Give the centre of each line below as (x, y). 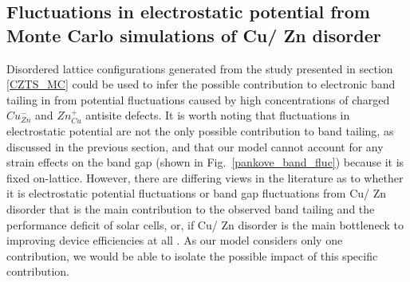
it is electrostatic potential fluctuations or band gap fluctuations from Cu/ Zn (197, 193)
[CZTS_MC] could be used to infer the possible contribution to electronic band (201, 84)
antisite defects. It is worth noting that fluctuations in (218, 115)
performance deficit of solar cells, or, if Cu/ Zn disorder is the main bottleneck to (205, 224)
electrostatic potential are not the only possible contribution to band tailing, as (200, 130)
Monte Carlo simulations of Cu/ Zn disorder (194, 35)
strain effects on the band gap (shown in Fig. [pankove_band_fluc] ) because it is (205, 162)
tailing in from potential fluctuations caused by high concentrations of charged (198, 99)
